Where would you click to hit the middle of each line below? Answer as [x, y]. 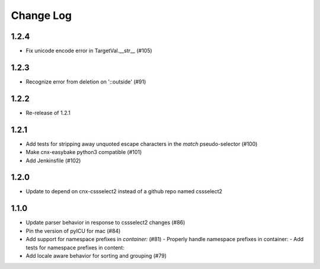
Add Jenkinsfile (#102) [53, 161]
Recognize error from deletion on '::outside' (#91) [86, 81]
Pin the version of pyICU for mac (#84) [73, 230]
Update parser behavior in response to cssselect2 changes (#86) [105, 223]
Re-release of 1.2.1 [48, 113]
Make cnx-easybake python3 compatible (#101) [84, 152]
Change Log [41, 15]
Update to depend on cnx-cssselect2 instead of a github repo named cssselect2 [124, 191]
